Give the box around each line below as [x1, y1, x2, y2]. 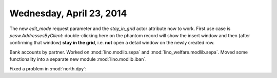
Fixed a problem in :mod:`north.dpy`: [9, 65, 87, 71]
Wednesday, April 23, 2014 [9, 8, 127, 19]
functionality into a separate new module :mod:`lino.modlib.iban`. [9, 56, 147, 62]
